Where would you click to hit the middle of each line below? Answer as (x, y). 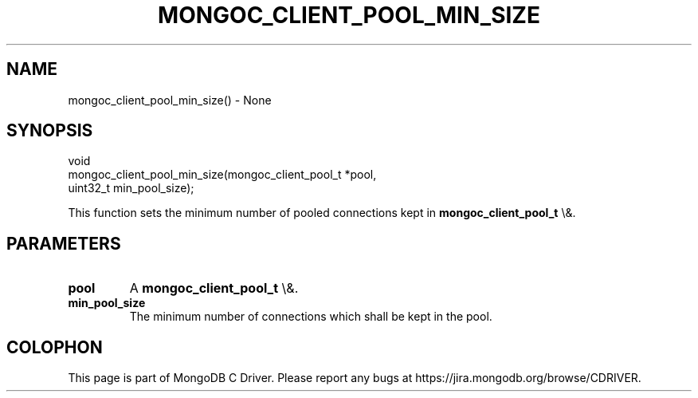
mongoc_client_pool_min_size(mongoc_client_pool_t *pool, (222, 175)
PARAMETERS (64, 243)
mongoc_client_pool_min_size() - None (170, 100)
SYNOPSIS (50, 131)
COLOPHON (55, 347)
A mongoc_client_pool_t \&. (214, 288)
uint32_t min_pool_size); (131, 188)
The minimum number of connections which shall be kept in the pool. (311, 317)
